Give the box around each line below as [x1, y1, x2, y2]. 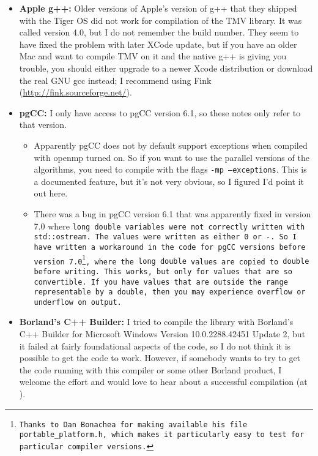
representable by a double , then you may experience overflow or [34, 288, 306, 297]
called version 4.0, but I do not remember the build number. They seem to [19, 26, 299, 39]
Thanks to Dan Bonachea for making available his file [19, 420, 248, 429]
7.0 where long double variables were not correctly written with [34, 219, 305, 232]
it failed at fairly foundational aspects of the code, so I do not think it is [19, 339, 291, 352]
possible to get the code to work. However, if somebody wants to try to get [19, 351, 301, 364]
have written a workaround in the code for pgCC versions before [34, 242, 306, 252]
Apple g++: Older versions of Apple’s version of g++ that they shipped [19, 2, 297, 14]
